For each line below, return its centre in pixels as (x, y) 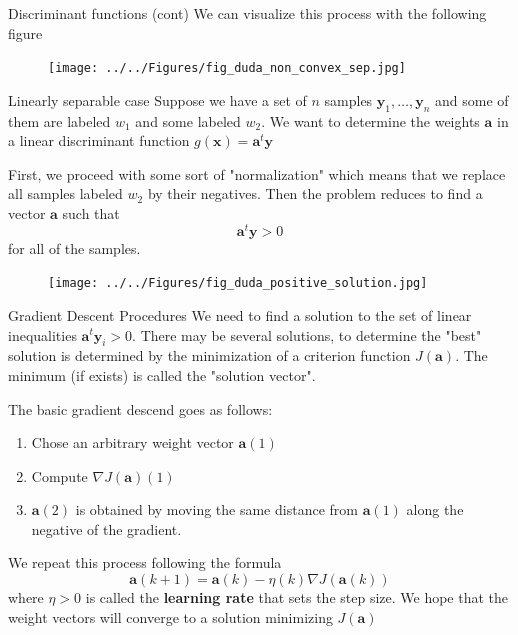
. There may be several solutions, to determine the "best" (307, 334)
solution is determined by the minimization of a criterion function (209, 355)
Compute (59, 475)
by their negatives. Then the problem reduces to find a (315, 193)
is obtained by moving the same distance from (216, 509)
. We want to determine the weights (370, 120)
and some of (472, 99)
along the (435, 509)
